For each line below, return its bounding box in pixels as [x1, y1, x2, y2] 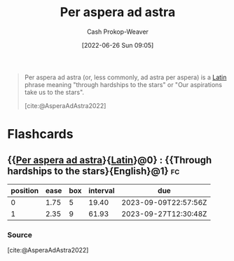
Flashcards [7, 126, 74, 142]
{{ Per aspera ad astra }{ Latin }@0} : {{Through [7, 154, 212, 166]
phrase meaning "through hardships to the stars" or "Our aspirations [24, 80, 223, 88]
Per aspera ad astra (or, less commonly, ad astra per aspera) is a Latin [24, 73, 227, 81]
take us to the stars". [24, 88, 85, 96]
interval [88, 185, 115, 195]
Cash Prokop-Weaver [86, 27, 149, 36]
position [11, 185, 39, 195]
